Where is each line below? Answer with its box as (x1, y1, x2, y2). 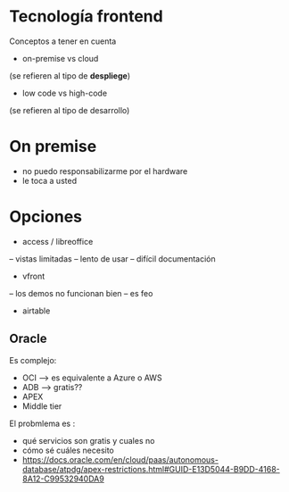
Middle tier (21, 400, 62, 412)
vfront (21, 271, 45, 281)
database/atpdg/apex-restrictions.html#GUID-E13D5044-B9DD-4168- (21, 463, 281, 474)
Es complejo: (9, 354, 57, 365)
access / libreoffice (21, 236, 94, 246)
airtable (21, 305, 51, 316)
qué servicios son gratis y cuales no (21, 435, 155, 446)
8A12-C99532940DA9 (21, 473, 104, 484)
